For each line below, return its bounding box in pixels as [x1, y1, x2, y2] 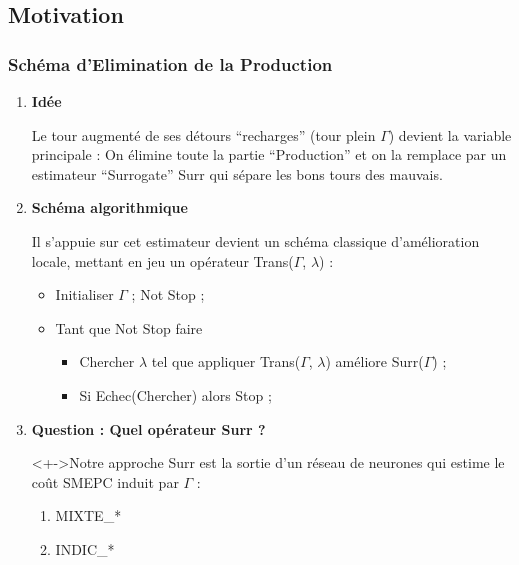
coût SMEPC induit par [31, 471, 179, 492]
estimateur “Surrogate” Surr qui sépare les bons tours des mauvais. [31, 163, 443, 184]
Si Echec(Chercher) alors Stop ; [79, 384, 272, 405]
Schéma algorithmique [31, 197, 188, 218]
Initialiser [55, 284, 114, 305]
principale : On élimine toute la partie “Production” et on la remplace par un [31, 144, 507, 165]
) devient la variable [388, 124, 512, 145]
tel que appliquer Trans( [151, 351, 301, 372]
